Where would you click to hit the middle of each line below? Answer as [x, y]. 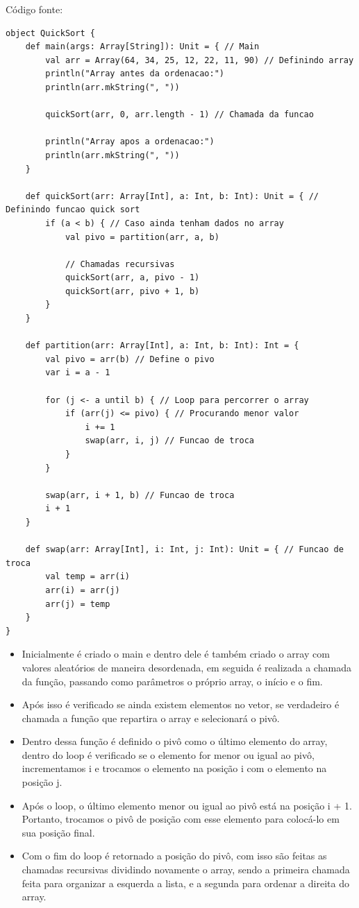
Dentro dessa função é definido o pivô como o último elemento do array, [175, 741]
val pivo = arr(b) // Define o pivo [130, 359]
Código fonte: [34, 9]
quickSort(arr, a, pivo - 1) [132, 278]
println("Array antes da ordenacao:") [135, 74]
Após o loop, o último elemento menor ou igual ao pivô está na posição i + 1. [187, 805]
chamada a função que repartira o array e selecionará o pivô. [151, 718]
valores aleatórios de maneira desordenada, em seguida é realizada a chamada [186, 667]
